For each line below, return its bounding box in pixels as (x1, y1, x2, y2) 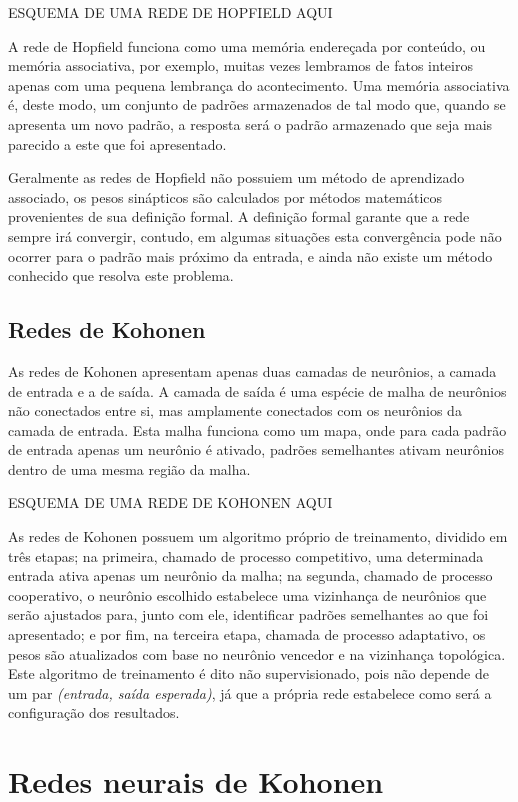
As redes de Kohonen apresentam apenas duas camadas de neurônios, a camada (8, 360, 497, 381)
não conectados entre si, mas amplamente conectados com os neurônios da (8, 400, 462, 421)
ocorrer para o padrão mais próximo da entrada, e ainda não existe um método (8, 245, 493, 266)
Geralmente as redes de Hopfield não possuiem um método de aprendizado (8, 167, 465, 188)
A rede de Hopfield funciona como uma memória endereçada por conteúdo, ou (8, 35, 486, 56)
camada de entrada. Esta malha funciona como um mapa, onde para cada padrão (8, 419, 507, 440)
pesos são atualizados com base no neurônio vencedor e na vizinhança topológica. (8, 643, 506, 664)
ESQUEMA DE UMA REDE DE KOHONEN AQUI (8, 492, 333, 513)
